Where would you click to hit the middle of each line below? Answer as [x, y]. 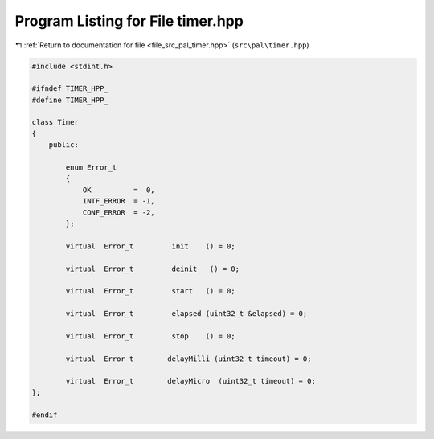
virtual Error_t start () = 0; [151, 291]
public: [64, 145]
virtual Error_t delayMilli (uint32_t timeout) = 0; [188, 359]
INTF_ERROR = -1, [119, 201]
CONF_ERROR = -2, [119, 212]
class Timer [55, 122]
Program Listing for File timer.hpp [129, 21]
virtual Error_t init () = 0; [151, 246]
